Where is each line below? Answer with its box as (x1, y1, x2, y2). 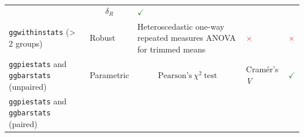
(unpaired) (9, 80, 47, 92)
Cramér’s (246, 63, 279, 75)
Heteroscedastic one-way (137, 20, 224, 32)
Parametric (89, 69, 129, 81)
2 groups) (9, 37, 43, 50)
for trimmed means (137, 43, 206, 55)
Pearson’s (158, 71, 192, 80)
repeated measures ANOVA (137, 31, 236, 44)
